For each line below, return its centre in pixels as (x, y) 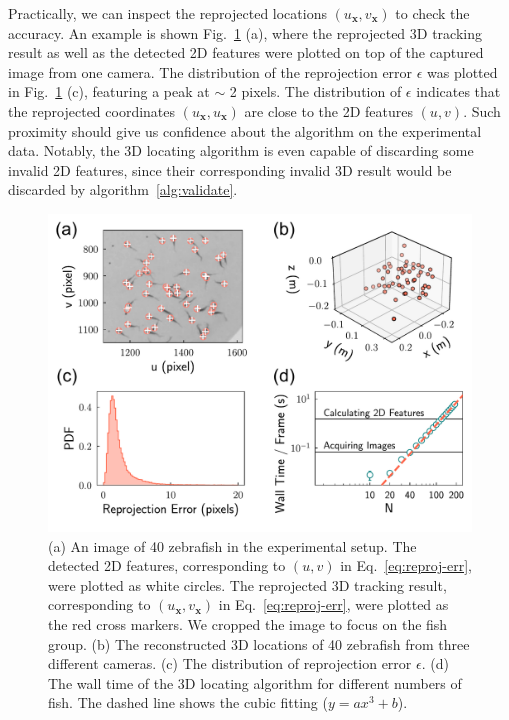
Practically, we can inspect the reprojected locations (167, 13)
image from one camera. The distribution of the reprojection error (210, 71)
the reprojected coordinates (92, 110)
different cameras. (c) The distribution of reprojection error (230, 663)
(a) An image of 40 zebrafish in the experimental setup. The (232, 545)
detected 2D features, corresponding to (167, 565)
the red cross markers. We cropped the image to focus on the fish (248, 623)
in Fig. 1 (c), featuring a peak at (109, 91)
